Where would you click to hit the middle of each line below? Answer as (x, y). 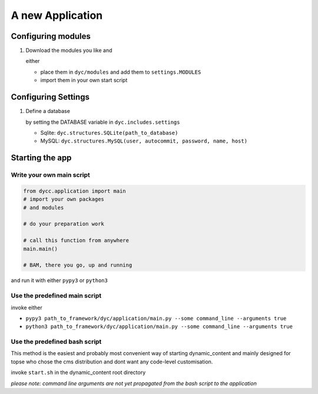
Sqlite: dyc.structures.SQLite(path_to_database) (109, 133)
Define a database (48, 111)
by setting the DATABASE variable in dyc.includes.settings (103, 122)
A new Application (57, 15)
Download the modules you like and (69, 51)
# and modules (44, 207)
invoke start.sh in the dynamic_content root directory (78, 373)
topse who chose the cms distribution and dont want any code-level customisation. (112, 362)
